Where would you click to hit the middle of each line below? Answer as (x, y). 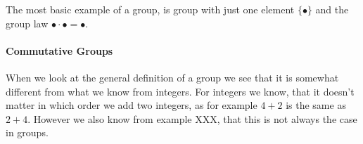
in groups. (27, 132)
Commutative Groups (59, 50)
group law (27, 23)
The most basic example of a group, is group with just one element (150, 9)
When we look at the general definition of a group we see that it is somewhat (172, 77)
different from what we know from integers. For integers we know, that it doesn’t (180, 91)
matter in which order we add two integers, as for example (132, 105)
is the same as (316, 105)
